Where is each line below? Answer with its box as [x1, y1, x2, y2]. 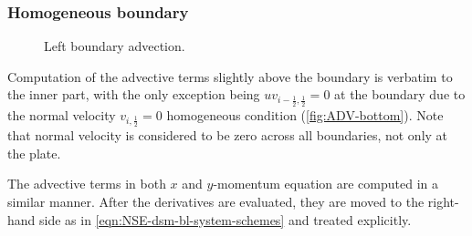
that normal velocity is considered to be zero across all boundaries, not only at [7, 126, 448, 145]
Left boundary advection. [44, 36, 185, 56]
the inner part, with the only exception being [7, 85, 260, 104]
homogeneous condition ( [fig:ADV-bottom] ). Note [166, 105, 444, 124]
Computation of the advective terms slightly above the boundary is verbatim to [7, 67, 453, 86]
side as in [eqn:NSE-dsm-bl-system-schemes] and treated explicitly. [39, 210, 412, 229]
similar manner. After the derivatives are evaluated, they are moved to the [7, 192, 425, 211]
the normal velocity [7, 105, 116, 124]
